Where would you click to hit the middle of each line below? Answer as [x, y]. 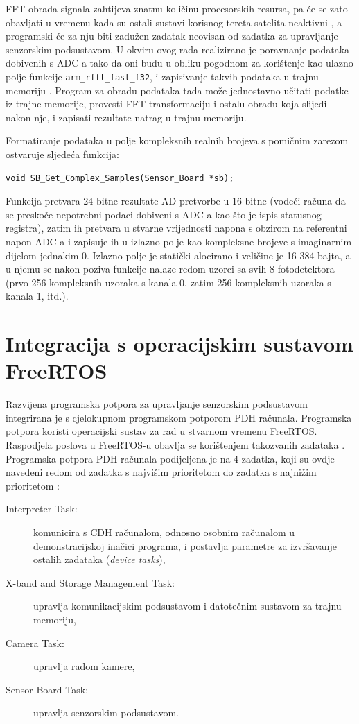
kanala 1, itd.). [37, 296]
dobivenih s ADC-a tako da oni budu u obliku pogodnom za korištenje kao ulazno [179, 63]
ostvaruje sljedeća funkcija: [62, 154]
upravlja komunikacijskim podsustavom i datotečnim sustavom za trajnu [187, 606]
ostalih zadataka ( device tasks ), [99, 559]
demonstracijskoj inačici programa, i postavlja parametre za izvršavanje [185, 545]
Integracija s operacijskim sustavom [179, 344]
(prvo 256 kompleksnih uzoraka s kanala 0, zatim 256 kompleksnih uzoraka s [168, 282]
